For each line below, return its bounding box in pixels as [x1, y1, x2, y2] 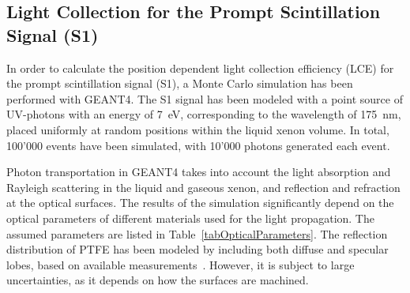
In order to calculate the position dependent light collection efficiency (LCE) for [6, 59, 394, 76]
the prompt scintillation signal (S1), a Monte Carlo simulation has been [6, 75, 353, 92]
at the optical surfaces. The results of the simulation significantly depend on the [6, 194, 394, 211]
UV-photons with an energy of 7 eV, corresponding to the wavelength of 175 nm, [6, 106, 401, 122]
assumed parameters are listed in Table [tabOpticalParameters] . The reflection [6, 225, 388, 242]
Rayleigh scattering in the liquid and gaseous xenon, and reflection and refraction [6, 178, 401, 195]
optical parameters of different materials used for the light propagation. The [6, 209, 374, 226]
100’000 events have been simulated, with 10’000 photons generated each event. [6, 137, 390, 153]
